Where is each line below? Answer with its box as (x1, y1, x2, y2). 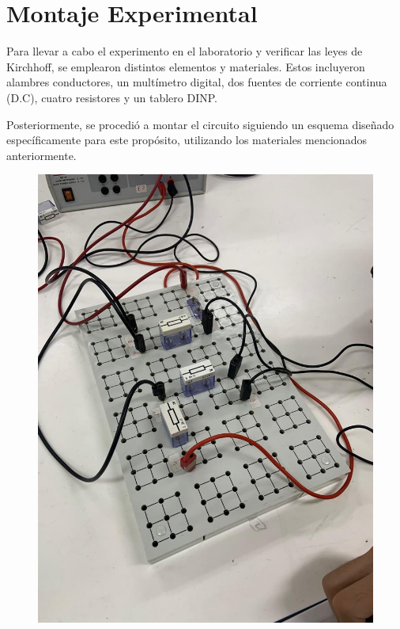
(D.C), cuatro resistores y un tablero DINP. (6, 89, 217, 105)
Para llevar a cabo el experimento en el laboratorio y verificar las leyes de (6, 43, 363, 59)
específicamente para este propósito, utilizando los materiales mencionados (6, 132, 367, 148)
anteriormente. (6, 147, 77, 163)
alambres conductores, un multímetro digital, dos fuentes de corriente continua (6, 74, 387, 90)
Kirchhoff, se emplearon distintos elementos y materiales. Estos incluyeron (6, 58, 365, 74)
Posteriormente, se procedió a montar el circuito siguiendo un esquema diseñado (6, 116, 394, 132)
